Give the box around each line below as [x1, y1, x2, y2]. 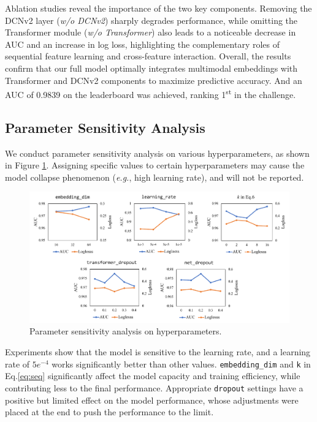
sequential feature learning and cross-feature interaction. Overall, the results [5, 50, 291, 62]
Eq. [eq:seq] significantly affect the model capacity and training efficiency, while [5, 369, 300, 382]
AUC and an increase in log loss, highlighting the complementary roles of [5, 37, 280, 50]
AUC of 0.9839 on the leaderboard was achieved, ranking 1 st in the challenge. [5, 86, 296, 100]
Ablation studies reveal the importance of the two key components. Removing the [5, 2, 312, 14]
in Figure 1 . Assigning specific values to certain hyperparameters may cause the [5, 159, 305, 171]
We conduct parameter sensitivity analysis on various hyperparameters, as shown [5, 146, 310, 159]
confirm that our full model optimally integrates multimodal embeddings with [5, 61, 298, 74]
